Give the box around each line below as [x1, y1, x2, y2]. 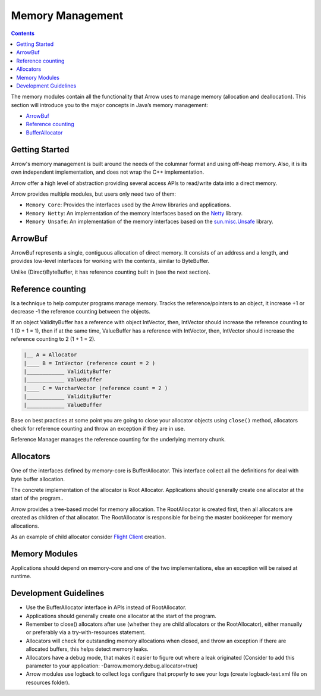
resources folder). [26, 679, 70, 686]
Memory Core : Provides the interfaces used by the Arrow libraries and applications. [26, 201, 231, 208]
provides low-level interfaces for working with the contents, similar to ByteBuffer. [11, 258, 210, 265]
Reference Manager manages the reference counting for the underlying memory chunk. [11, 436, 226, 443]
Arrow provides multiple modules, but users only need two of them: [11, 190, 177, 197]
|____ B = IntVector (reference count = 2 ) [23, 360, 156, 366]
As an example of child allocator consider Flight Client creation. [11, 533, 166, 540]
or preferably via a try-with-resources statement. [26, 629, 146, 636]
